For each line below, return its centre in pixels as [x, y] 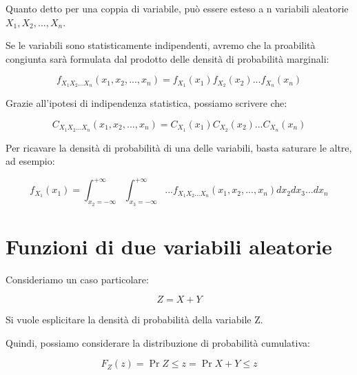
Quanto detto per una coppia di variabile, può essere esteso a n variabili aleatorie [177, 8]
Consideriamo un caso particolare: [77, 279]
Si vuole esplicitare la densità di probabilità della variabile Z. [134, 320]
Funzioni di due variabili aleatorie [169, 246]
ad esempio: [30, 161]
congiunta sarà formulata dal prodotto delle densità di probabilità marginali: [167, 58]
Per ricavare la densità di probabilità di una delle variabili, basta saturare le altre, [179, 147]
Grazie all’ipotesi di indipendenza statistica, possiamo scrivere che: [146, 103]
